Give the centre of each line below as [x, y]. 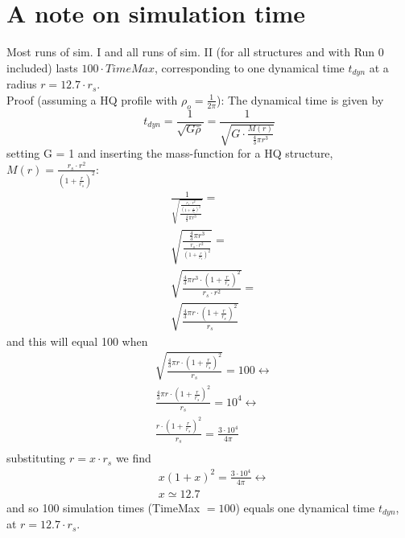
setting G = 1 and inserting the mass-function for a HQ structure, [170, 153]
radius [22, 84]
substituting [36, 458]
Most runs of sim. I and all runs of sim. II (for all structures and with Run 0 [195, 52]
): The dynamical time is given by [300, 99]
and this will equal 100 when [77, 341]
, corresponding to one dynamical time [249, 67]
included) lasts [42, 67]
